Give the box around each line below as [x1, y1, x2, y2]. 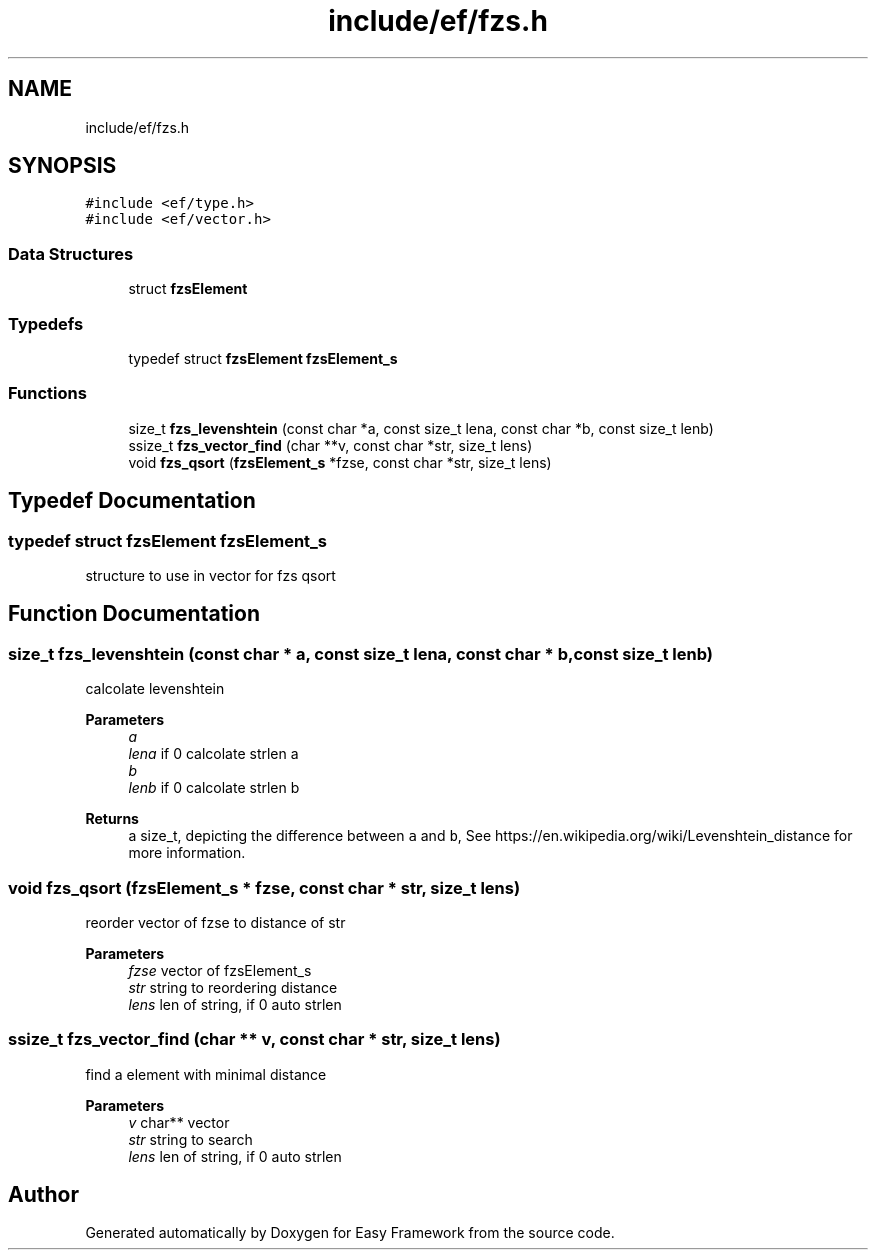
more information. [128, 844, 246, 862]
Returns [85, 810, 139, 828]
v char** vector [128, 1113, 230, 1131]
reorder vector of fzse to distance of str [85, 913, 346, 931]
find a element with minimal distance [85, 1065, 327, 1083]
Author [8, 1182, 79, 1208]
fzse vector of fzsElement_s [128, 961, 312, 979]
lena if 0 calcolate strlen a [128, 745, 299, 763]
